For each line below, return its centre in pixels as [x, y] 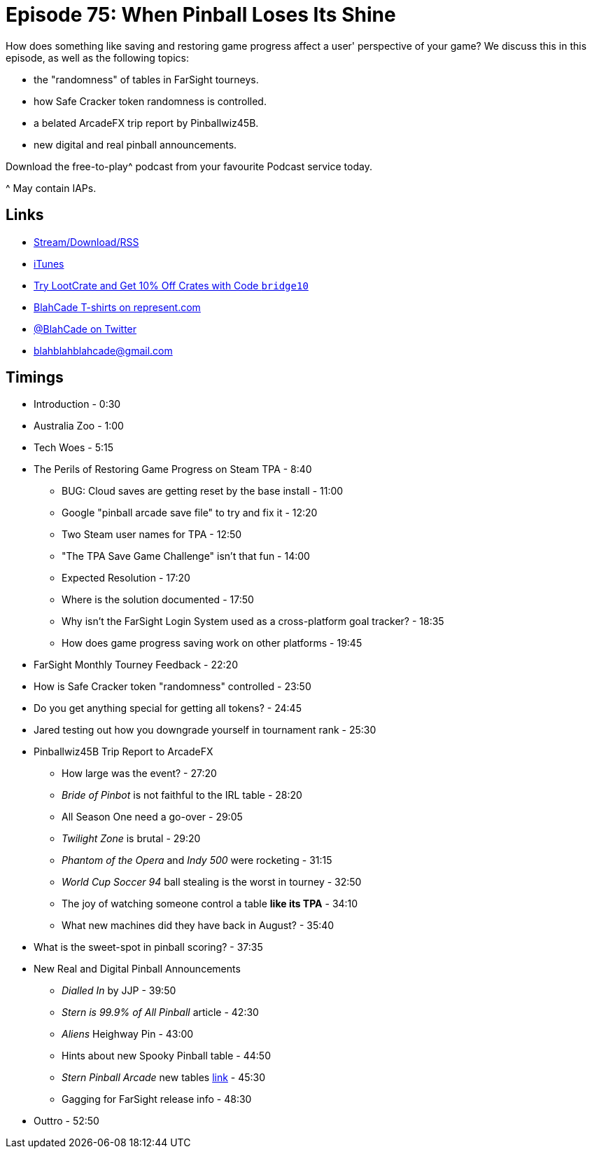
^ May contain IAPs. [51, 188]
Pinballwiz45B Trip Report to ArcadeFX [124, 752]
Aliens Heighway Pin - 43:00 [128, 1034]
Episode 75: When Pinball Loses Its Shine [201, 15]
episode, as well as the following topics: [97, 57]
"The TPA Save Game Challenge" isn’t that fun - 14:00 [186, 556]
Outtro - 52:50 [66, 1121]
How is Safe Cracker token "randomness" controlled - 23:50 [172, 687]
